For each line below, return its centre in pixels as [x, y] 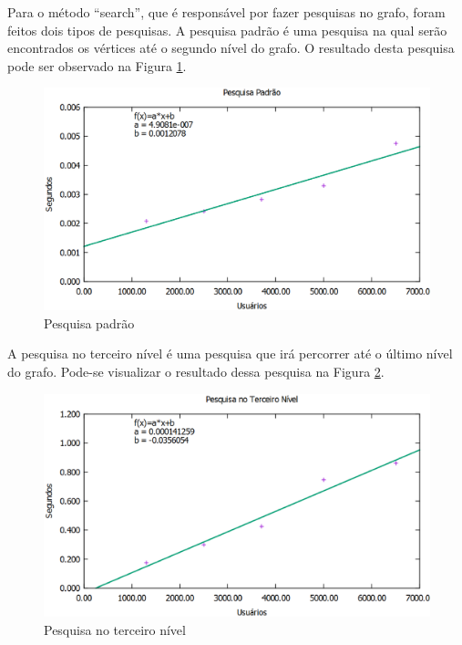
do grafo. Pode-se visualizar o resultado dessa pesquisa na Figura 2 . [196, 372]
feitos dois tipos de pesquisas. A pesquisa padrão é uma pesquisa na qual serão [227, 30]
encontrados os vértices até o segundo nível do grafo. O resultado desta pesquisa [231, 48]
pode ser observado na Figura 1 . [97, 65]
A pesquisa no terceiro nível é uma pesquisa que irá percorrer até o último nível [230, 354]
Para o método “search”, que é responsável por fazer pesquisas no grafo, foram [226, 12]
